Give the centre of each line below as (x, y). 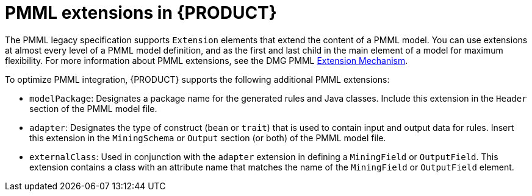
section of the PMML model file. (93, 108)
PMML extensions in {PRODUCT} (141, 13)
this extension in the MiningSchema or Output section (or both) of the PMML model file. (208, 138)
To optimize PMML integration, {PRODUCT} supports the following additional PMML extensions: (197, 79)
